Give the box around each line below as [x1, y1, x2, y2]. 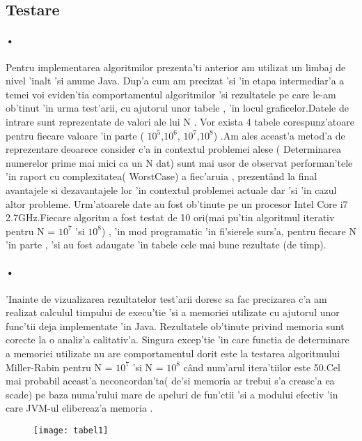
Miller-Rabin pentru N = [6, 359, 113, 374]
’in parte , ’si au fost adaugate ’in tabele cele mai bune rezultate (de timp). [6, 237, 326, 252]
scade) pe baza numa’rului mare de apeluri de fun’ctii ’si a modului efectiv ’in [6, 387, 338, 401]
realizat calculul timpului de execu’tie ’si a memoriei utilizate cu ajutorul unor [6, 305, 340, 320]
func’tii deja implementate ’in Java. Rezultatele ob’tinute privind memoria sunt [6, 318, 345, 333]
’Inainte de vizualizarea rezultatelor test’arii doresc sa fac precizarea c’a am [6, 291, 327, 306]
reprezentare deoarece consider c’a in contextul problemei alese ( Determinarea [6, 142, 342, 156]
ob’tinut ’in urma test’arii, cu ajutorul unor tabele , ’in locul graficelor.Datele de [6, 100, 349, 115]
